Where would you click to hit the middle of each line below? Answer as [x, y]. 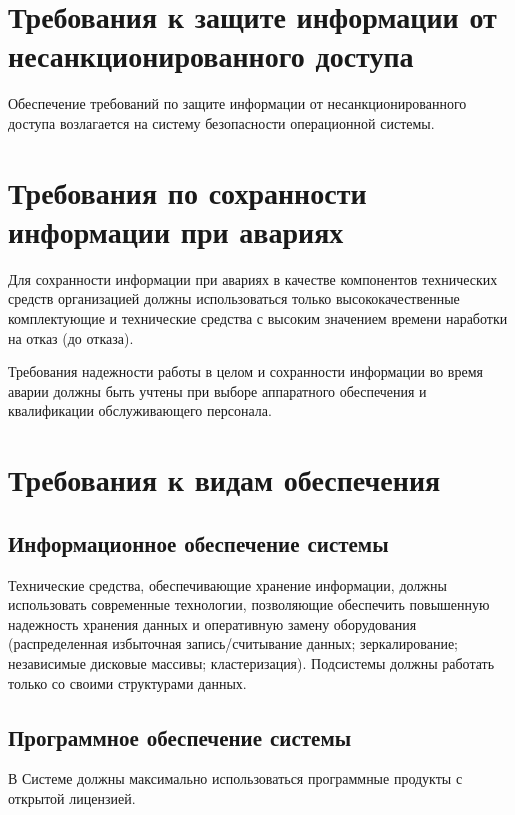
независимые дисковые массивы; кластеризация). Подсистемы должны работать [251, 662]
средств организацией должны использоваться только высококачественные [234, 298]
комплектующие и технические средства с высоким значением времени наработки [258, 318]
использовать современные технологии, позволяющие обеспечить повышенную [249, 604]
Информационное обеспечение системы [198, 542]
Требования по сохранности [187, 191]
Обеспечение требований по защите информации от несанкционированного [237, 103]
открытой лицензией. [72, 797]
